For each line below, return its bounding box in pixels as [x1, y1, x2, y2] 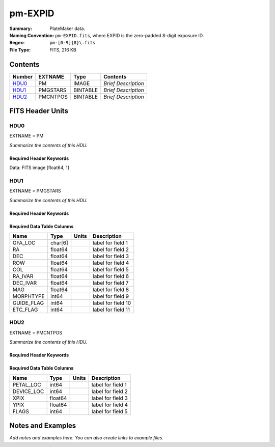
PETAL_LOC [12, 381, 41, 388]
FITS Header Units [9, 107, 69, 116]
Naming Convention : [9, 32, 54, 38]
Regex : [9, 40, 25, 46]
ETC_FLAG [12, 306, 38, 313]
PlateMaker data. [49, 25, 86, 32]
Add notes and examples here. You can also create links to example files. [9, 435, 164, 441]
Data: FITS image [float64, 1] [9, 164, 70, 171]
